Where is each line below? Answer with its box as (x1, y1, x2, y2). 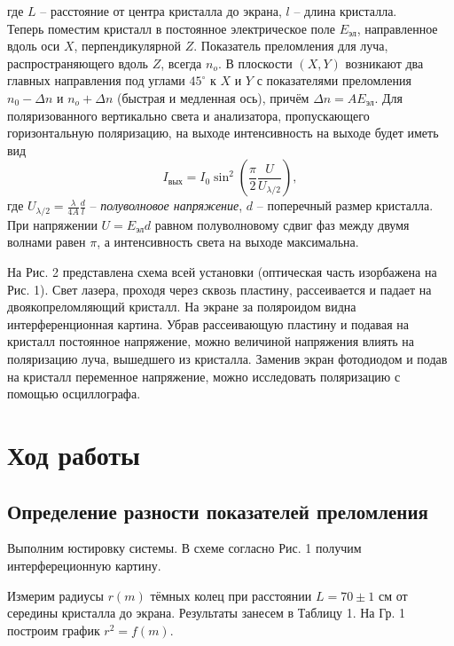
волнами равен (7, 232, 86, 251)
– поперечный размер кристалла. (256, 196, 434, 215)
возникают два (345, 53, 424, 72)
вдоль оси (7, 36, 60, 55)
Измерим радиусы (7, 586, 104, 604)
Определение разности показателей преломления (7, 497, 428, 524)
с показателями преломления (256, 71, 411, 90)
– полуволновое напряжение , (90, 196, 243, 215)
